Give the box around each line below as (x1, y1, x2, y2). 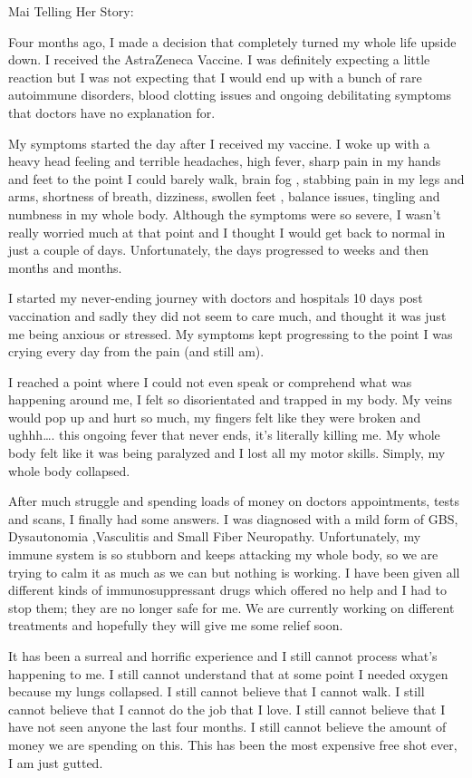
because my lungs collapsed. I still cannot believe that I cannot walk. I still (8, 682, 425, 701)
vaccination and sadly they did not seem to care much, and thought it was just (8, 306, 447, 325)
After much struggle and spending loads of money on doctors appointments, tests (8, 491, 460, 511)
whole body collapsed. (8, 461, 130, 480)
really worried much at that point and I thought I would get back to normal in (8, 222, 446, 241)
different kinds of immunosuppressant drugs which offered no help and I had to (8, 580, 447, 599)
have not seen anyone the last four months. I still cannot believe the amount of (8, 717, 447, 736)
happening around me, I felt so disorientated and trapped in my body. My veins (8, 390, 453, 409)
